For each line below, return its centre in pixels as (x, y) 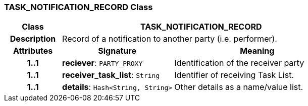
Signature (117, 51)
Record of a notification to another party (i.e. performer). (170, 39)
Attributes (33, 51)
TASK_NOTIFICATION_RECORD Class (79, 7)
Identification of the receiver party (239, 63)
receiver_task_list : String (111, 75)
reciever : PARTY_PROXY (102, 63)
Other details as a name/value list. (239, 87)
